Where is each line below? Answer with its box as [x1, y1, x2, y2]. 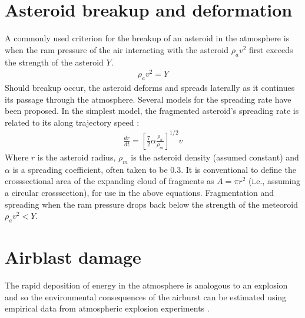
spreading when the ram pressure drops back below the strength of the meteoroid [5, 198, 299, 210]
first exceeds [249, 43, 293, 55]
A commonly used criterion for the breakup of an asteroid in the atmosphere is [5, 32, 290, 44]
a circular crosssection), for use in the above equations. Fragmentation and [5, 186, 274, 198]
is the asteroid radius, [37, 150, 116, 163]
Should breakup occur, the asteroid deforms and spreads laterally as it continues [5, 81, 295, 94]
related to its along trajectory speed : [5, 116, 140, 128]
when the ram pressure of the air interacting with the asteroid [5, 43, 229, 55]
